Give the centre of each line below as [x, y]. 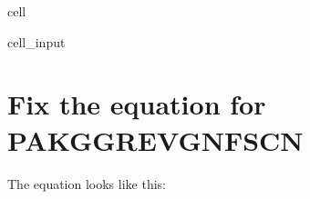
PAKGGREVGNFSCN [155, 139]
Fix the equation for [137, 104]
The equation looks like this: [87, 183]
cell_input [36, 41]
